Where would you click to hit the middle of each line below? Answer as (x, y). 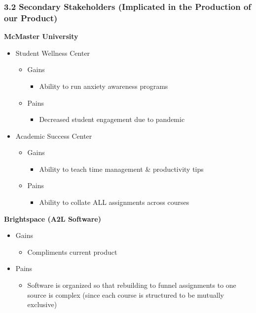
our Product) (31, 18)
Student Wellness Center (53, 53)
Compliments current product (72, 252)
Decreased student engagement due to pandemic (112, 119)
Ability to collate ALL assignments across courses (114, 202)
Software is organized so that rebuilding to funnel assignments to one (132, 285)
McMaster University (41, 36)
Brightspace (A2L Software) (53, 218)
